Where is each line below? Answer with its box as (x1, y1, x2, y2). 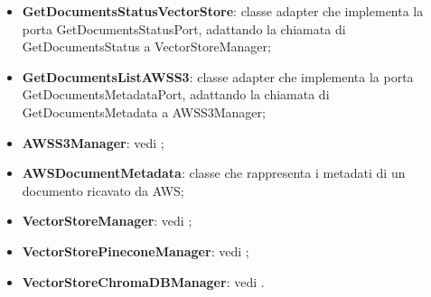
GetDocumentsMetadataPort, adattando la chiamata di (22, 85, 330, 104)
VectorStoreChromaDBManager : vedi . (22, 272, 265, 291)
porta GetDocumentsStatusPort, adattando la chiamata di (22, 19, 346, 38)
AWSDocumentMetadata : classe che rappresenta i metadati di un (22, 163, 406, 182)
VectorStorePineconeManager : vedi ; (22, 241, 249, 260)
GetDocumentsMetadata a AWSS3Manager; (22, 102, 266, 121)
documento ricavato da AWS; (22, 181, 184, 200)
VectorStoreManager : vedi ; (22, 211, 192, 230)
